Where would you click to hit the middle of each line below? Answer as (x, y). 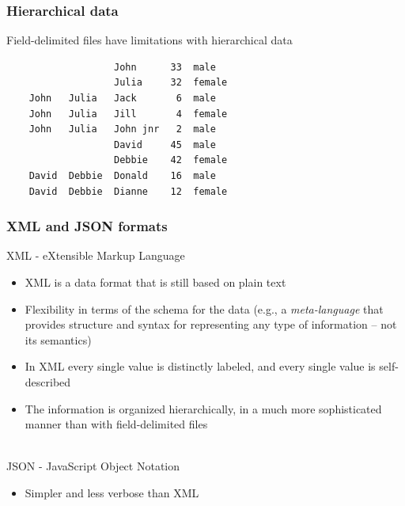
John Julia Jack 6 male (122, 98)
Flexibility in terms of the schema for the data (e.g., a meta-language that (204, 308)
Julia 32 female (171, 83)
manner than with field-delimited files (116, 424)
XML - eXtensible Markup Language (96, 255)
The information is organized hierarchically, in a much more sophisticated (203, 408)
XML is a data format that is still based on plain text (155, 282)
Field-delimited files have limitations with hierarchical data (150, 40)
